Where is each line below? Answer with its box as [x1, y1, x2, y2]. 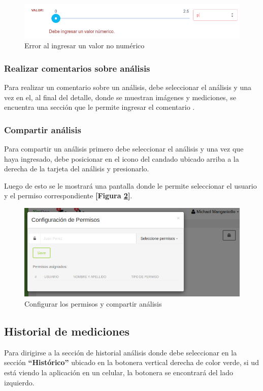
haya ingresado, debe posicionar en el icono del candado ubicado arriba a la [4, 153, 239, 164]
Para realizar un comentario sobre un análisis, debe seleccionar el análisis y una [4, 81, 251, 92]
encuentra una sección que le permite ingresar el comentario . [4, 102, 195, 112]
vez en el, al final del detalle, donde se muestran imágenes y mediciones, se [4, 92, 236, 102]
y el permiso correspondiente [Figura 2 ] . [4, 190, 133, 201]
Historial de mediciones [4, 323, 130, 339]
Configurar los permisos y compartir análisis [24, 298, 162, 309]
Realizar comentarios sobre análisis [4, 62, 150, 74]
